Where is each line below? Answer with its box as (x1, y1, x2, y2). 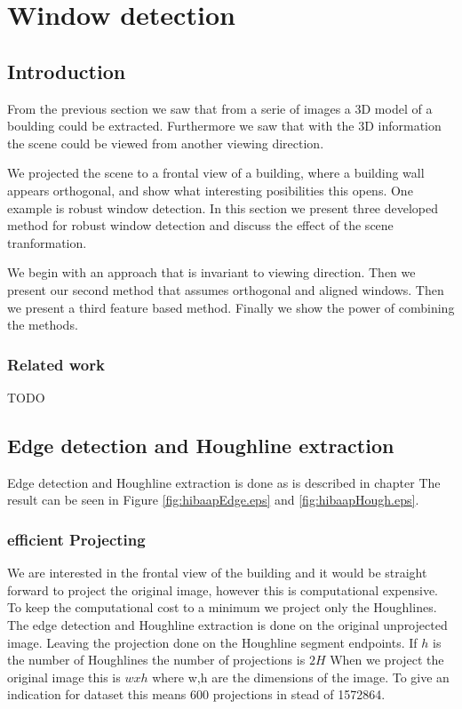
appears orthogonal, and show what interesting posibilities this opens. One (7, 180, 413, 199)
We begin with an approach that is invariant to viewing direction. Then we (7, 263, 416, 282)
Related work (7, 353, 105, 375)
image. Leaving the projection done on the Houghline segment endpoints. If (7, 633, 418, 651)
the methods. (7, 315, 78, 334)
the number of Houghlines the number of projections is (7, 650, 306, 669)
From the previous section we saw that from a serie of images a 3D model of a (7, 99, 433, 117)
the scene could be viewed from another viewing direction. (7, 133, 324, 152)
